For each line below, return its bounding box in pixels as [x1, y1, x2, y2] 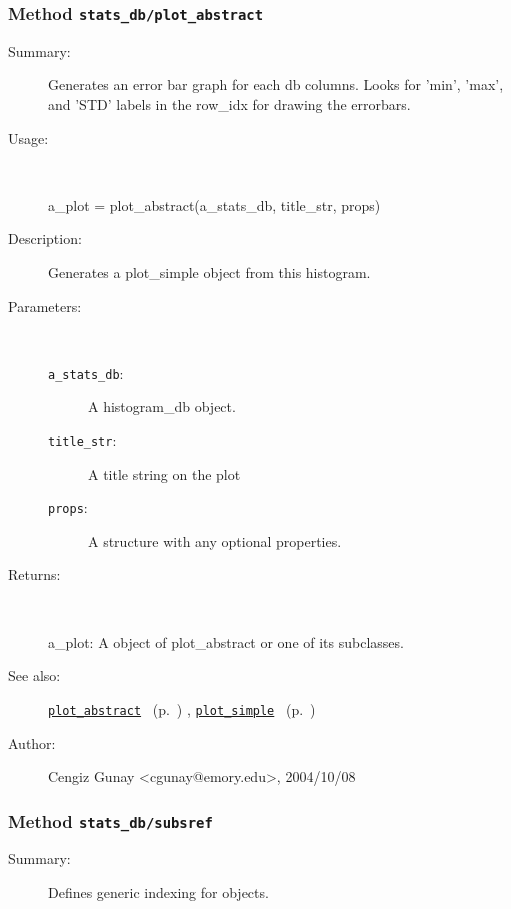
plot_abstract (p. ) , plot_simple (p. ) [48, 698, 316, 719]
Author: [8, 732, 56, 753]
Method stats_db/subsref [8, 808, 213, 833]
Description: [8, 228, 82, 249]
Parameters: [8, 295, 82, 316]
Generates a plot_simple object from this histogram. [48, 261, 371, 282]
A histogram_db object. [88, 396, 236, 417]
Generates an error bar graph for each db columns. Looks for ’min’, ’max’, [48, 74, 504, 95]
